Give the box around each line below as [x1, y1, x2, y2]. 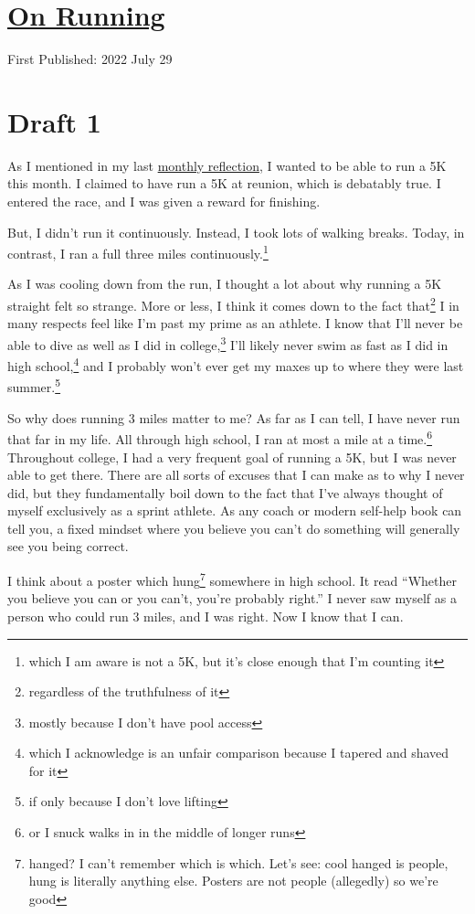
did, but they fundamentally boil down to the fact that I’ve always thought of [7, 483, 443, 502]
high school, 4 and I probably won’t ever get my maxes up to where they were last [7, 354, 464, 375]
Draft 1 [7, 102, 101, 140]
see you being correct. [7, 537, 129, 556]
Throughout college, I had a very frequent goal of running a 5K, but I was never [7, 447, 457, 466]
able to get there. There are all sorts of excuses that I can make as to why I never [7, 465, 465, 484]
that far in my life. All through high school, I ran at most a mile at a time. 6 [7, 427, 432, 448]
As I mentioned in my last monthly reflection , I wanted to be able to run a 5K [7, 155, 447, 175]
